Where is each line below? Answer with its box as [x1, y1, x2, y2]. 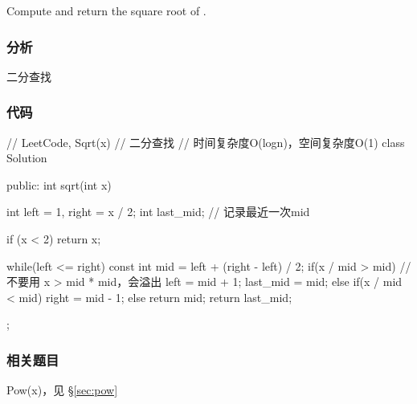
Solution [6, 149, 47, 166]
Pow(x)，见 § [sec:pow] [6, 382, 118, 398]
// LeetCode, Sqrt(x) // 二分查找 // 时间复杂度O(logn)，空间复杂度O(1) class [6, 133, 405, 150]
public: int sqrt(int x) [6, 176, 112, 193]
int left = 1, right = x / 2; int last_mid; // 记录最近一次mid [6, 203, 310, 220]
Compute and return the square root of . [6, 2, 206, 18]
